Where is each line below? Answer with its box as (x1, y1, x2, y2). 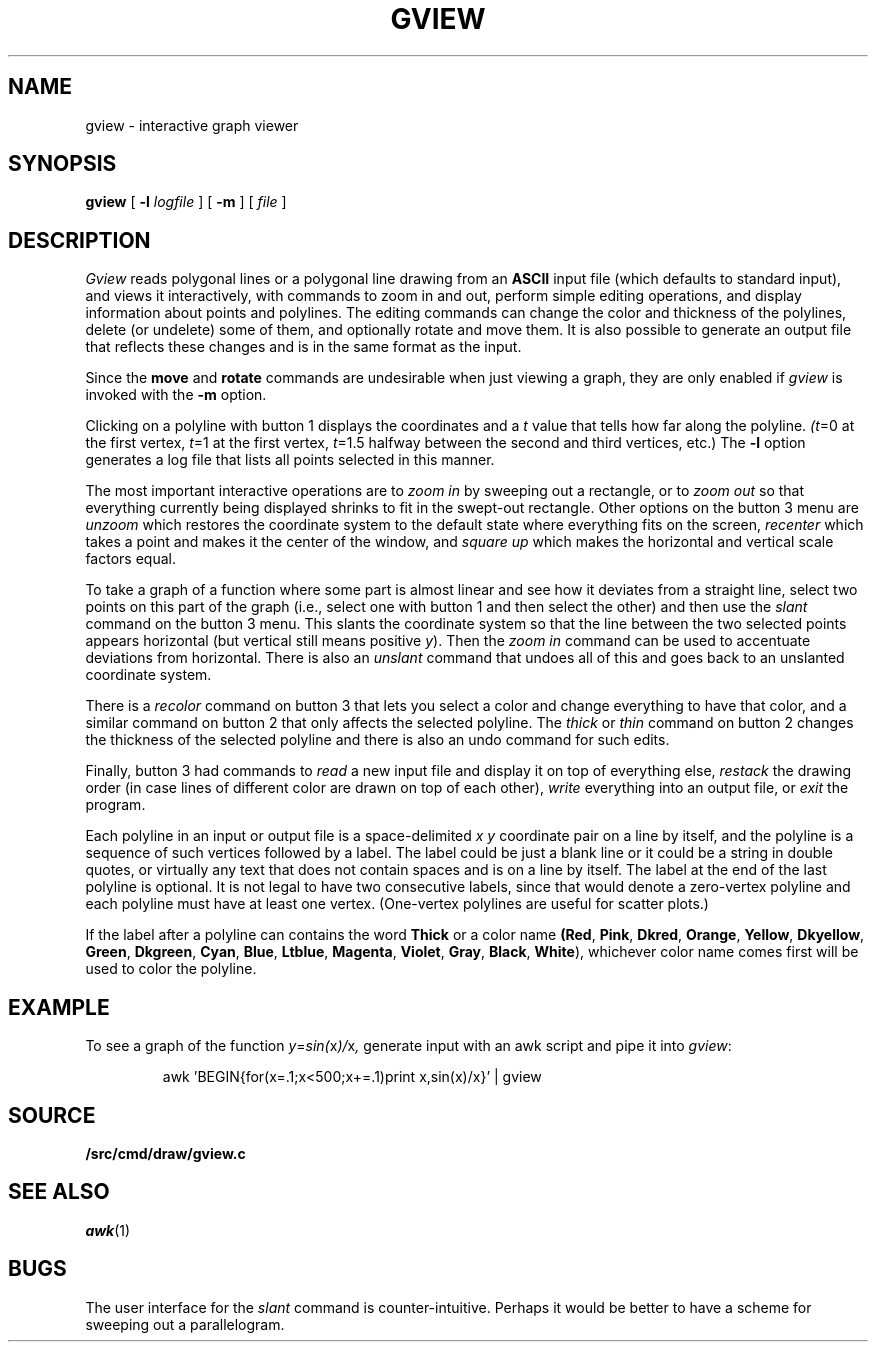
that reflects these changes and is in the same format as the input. (85, 338, 522, 356)
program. (85, 796, 146, 814)
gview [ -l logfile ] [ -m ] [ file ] (85, 193, 287, 211)
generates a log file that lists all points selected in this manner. (85, 451, 495, 469)
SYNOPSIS (8, 151, 117, 177)
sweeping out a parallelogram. (85, 1315, 285, 1333)
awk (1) (85, 1221, 131, 1239)
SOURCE (8, 1102, 96, 1128)
